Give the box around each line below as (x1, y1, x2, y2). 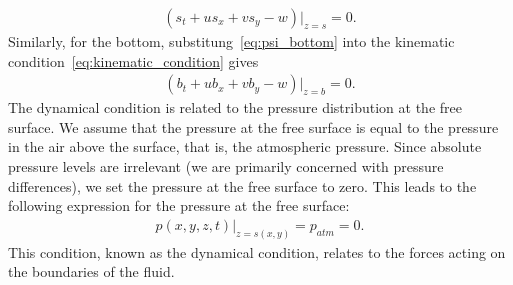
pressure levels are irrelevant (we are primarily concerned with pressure (8, 156, 444, 177)
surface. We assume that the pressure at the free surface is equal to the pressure (8, 116, 499, 137)
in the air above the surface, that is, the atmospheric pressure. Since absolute (8, 136, 482, 157)
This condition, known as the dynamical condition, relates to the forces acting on (8, 241, 506, 262)
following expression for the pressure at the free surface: (8, 195, 350, 216)
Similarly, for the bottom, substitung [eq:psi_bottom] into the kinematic (8, 31, 455, 52)
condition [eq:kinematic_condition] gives (8, 50, 259, 71)
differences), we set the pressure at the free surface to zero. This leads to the (8, 175, 477, 196)
